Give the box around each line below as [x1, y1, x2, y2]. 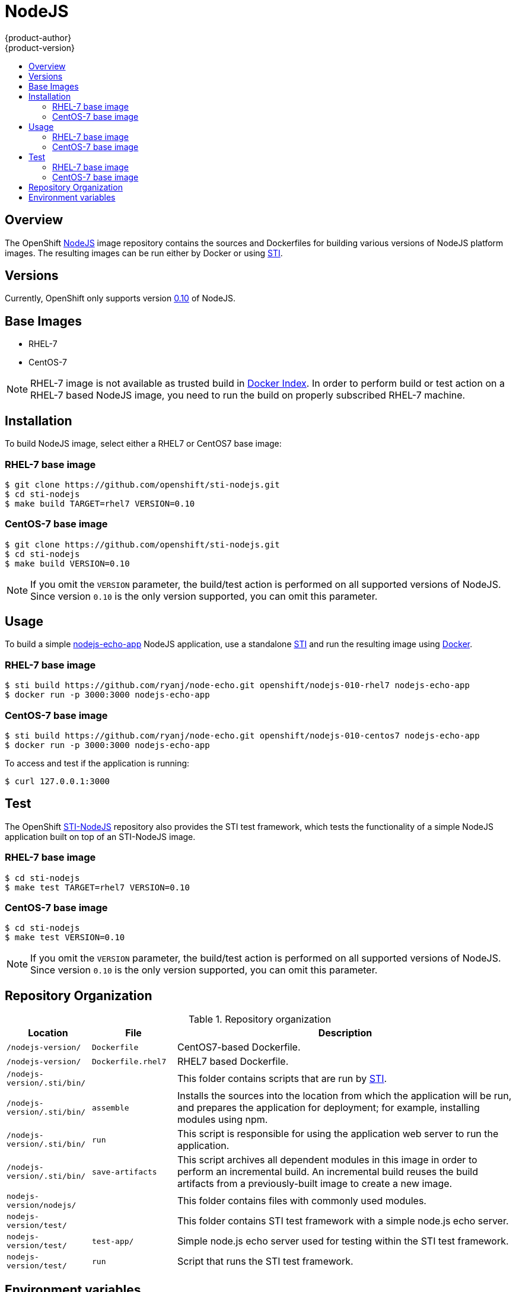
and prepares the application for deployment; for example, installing [177, 1102, 480, 1114]
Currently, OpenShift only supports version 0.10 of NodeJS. [5, 293, 236, 304]
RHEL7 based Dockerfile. [177, 1055, 289, 1068]
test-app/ [91, 1236, 134, 1246]
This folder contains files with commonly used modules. [177, 1195, 426, 1207]
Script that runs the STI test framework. [177, 1255, 353, 1268]
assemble [91, 1103, 129, 1112]
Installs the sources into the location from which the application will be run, [177, 1090, 512, 1102]
